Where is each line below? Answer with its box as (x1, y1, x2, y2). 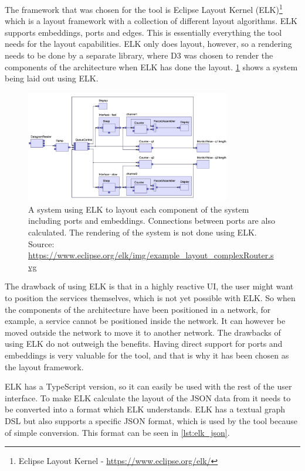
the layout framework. (5, 360, 84, 373)
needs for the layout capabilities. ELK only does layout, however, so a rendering (5, 37, 292, 50)
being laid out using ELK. (5, 72, 99, 84)
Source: (28, 237, 55, 250)
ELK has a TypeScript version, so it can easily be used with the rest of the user (5, 380, 292, 392)
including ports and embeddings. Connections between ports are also (28, 214, 275, 227)
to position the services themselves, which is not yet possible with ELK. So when (5, 292, 296, 304)
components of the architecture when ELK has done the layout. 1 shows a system (5, 60, 298, 73)
